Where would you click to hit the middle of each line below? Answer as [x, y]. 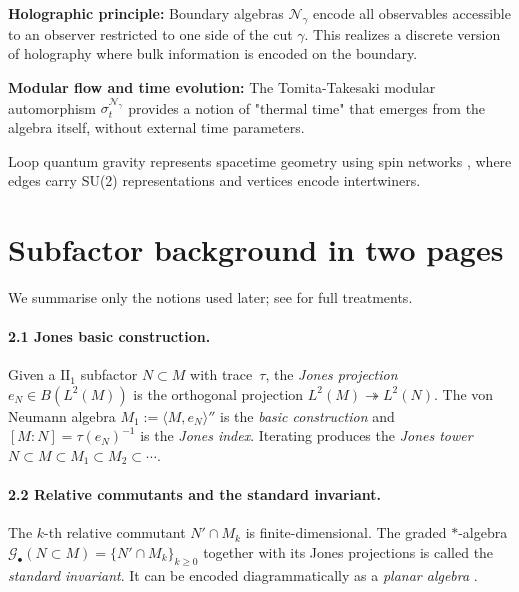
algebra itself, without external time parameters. [156, 126]
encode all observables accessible [412, 13]
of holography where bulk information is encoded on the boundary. [213, 53]
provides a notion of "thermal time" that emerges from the [307, 107]
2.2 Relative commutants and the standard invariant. [194, 494]
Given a [32, 374]
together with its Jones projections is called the [348, 552]
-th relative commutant [115, 532]
